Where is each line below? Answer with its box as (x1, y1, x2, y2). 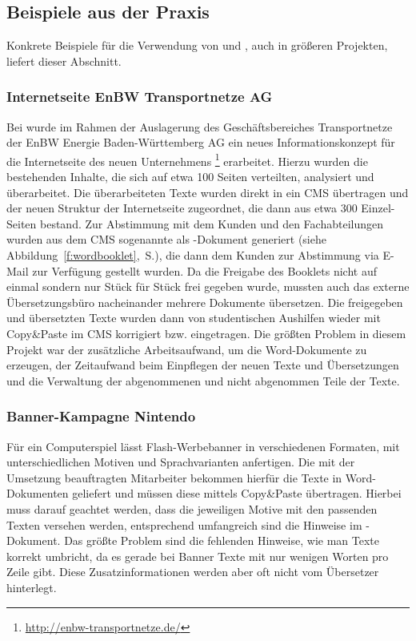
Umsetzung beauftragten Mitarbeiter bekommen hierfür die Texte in (6, 469, 342, 486)
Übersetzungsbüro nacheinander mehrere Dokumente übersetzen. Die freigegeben (6, 293, 403, 310)
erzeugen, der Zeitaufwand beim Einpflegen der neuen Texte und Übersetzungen (6, 357, 399, 373)
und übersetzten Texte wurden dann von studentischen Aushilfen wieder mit (6, 309, 381, 326)
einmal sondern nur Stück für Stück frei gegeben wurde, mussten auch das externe (6, 278, 410, 295)
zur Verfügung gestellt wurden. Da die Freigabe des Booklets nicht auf (32, 262, 377, 279)
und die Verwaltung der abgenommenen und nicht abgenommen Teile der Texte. (6, 372, 400, 389)
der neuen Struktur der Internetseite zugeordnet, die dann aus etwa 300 (6, 200, 358, 216)
